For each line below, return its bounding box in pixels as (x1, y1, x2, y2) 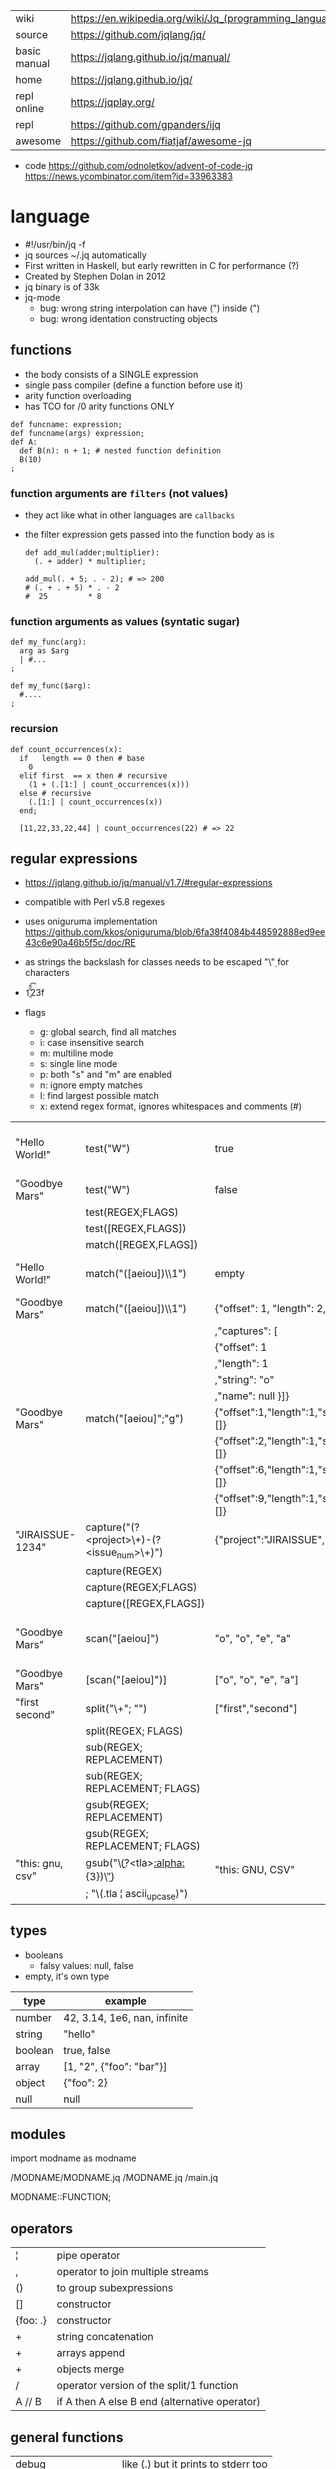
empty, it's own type (24, 1970, 110, 1982)
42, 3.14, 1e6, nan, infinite (63, 2010, 189, 2024)
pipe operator (56, 2249, 121, 2263)
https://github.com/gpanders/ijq (70, 118, 222, 131)
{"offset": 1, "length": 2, (214, 1302, 327, 1316)
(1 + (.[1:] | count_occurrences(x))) (28, 779, 190, 789)
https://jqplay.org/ (70, 95, 155, 109)
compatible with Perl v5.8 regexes (24, 896, 166, 908)
